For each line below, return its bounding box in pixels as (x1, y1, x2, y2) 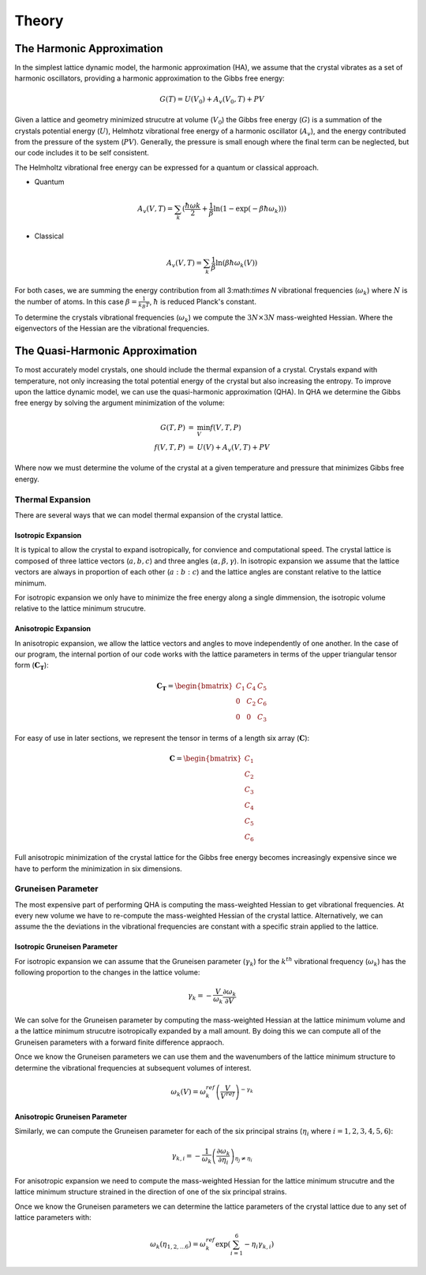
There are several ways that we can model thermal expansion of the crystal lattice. (14, 510, 283, 520)
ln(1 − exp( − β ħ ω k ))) (213, 204, 287, 215)
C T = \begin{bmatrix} (156, 681, 234, 692)
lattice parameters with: (14, 1213, 92, 1222)
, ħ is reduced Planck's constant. (149, 297, 256, 307)
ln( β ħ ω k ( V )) (215, 259, 258, 269)
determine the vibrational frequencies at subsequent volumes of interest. (14, 1063, 252, 1072)
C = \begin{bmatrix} (169, 753, 242, 763)
